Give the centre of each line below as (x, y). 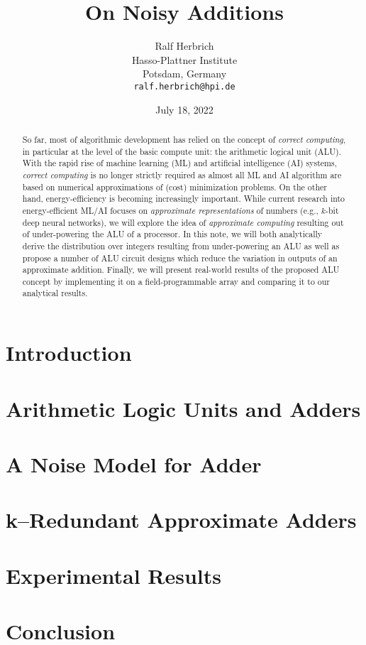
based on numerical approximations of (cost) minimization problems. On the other (174, 186)
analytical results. (55, 293)
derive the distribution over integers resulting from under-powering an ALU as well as (181, 245)
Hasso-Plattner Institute (184, 59)
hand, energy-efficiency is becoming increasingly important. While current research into (184, 199)
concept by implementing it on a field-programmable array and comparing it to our (176, 281)
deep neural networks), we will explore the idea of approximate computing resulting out (183, 222)
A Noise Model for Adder (134, 464)
